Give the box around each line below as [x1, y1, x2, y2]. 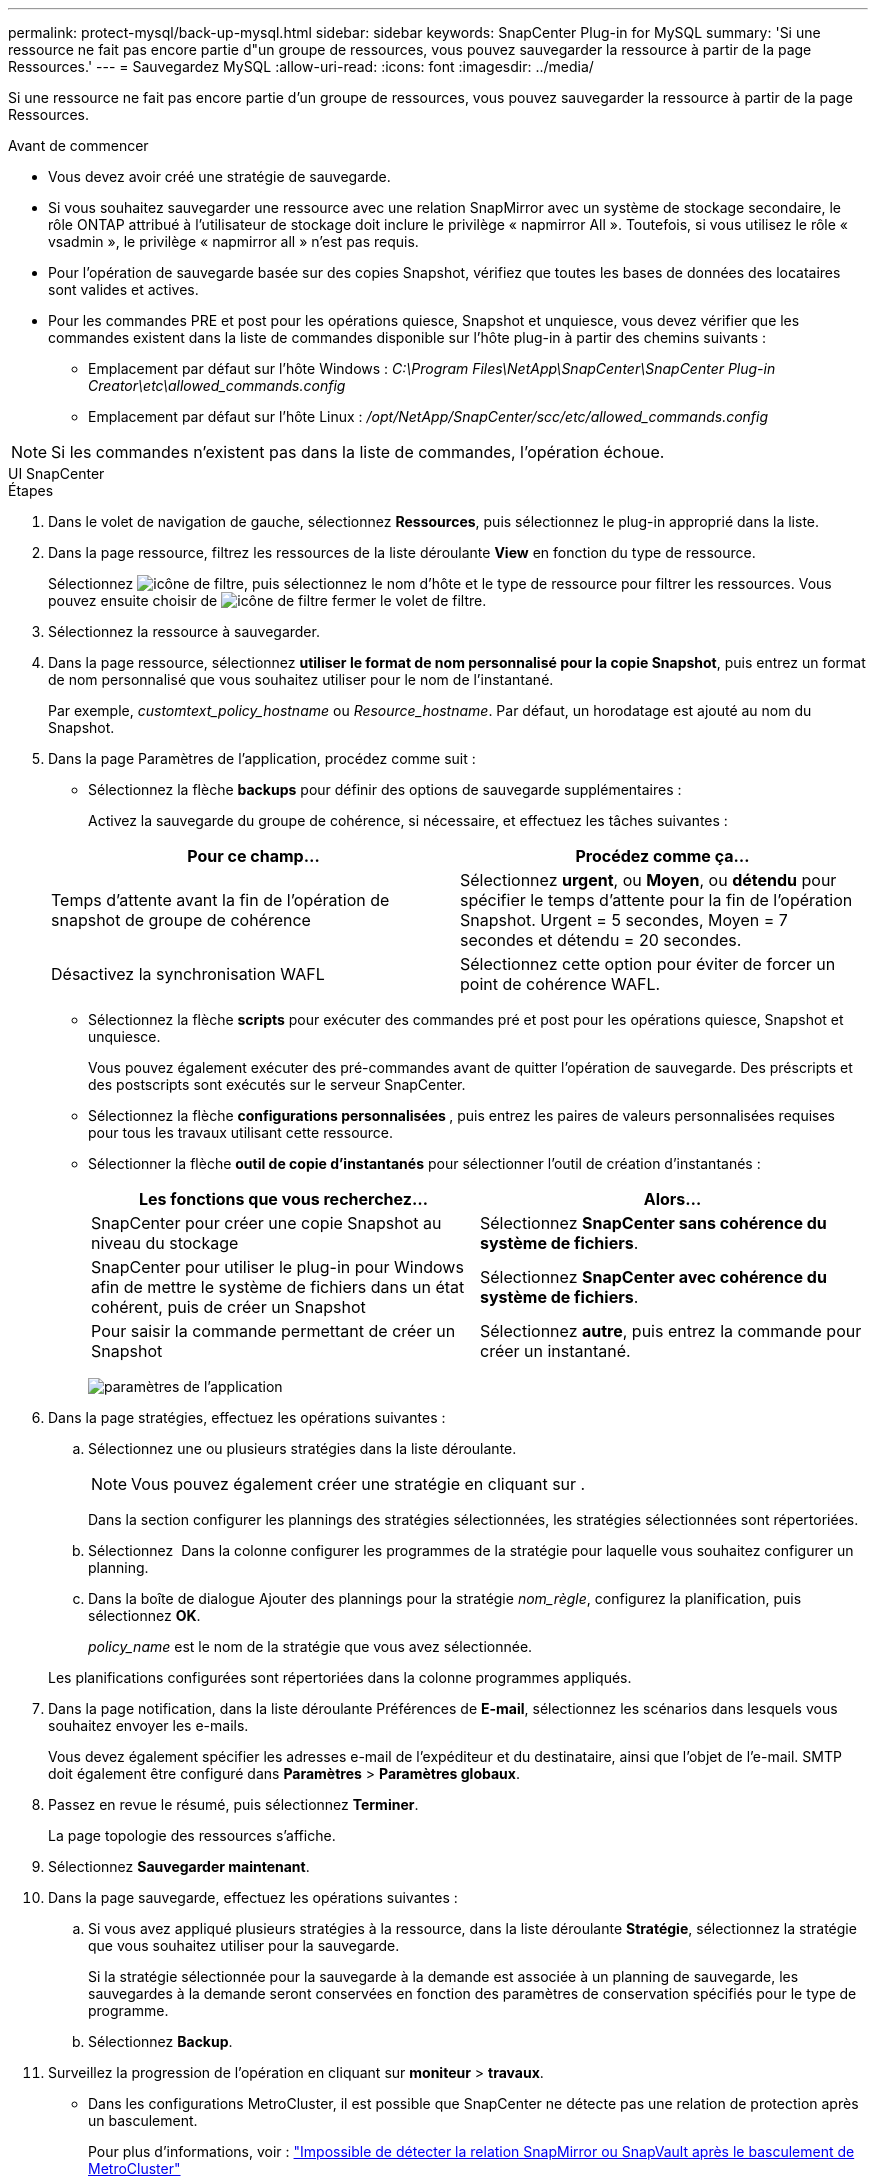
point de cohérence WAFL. [460, 974, 661, 994]
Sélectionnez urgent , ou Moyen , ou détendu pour [460, 870, 837, 890]
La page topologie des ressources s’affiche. [48, 1827, 336, 1844]
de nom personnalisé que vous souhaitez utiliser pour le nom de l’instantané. [48, 671, 554, 688]
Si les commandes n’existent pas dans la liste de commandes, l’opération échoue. [51, 442, 665, 462]
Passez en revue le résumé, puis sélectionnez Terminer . [48, 1796, 419, 1813]
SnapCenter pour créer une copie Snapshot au [91, 1213, 442, 1233]
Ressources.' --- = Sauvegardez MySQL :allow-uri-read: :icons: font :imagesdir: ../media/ [8, 58, 594, 75]
